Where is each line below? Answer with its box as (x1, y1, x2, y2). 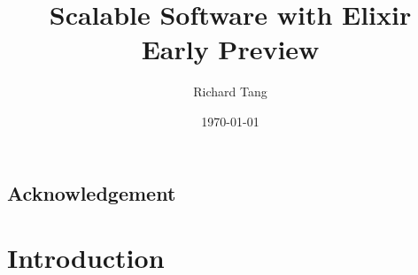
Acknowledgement (7, 179, 176, 206)
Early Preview (141, 31, 320, 67)
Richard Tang (193, 82, 267, 101)
